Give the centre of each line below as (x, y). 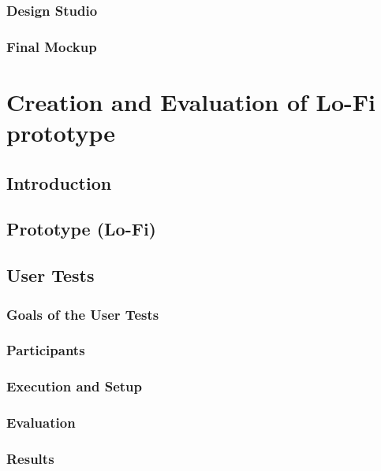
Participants (46, 350)
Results (30, 458)
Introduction (59, 182)
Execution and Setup (75, 386)
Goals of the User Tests (83, 314)
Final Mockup (52, 46)
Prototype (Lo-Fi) (81, 229)
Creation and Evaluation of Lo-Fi (191, 101)
